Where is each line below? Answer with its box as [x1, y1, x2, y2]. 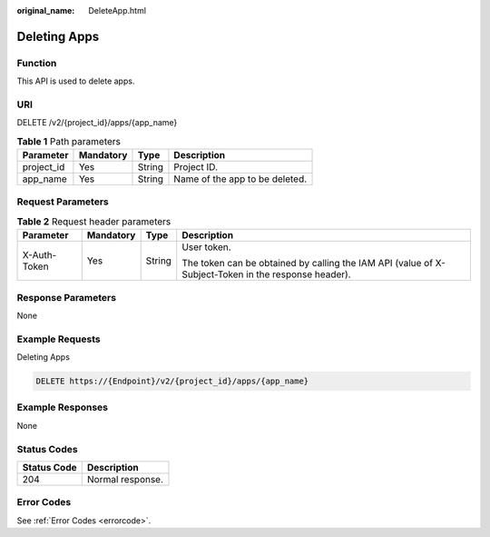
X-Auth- [22, 249, 57, 262]
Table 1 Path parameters [16, 134, 122, 147]
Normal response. [86, 472, 163, 485]
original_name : [16, 5, 75, 15]
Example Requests [16, 333, 101, 345]
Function [16, 56, 57, 69]
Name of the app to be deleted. [173, 173, 308, 185]
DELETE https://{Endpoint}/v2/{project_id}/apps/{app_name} [35, 376, 309, 386]
